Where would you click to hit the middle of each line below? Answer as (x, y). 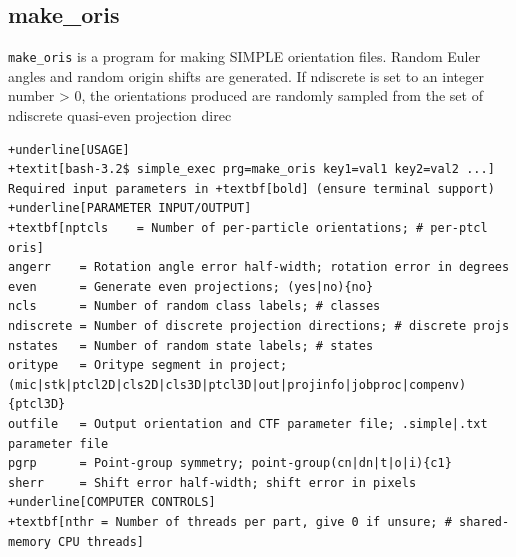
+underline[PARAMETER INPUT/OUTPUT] (130, 208)
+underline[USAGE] (69, 149)
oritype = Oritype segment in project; (148, 365)
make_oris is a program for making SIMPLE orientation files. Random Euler (244, 56)
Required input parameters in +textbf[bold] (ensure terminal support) (251, 188)
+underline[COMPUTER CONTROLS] (112, 502)
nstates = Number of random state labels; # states (191, 345)
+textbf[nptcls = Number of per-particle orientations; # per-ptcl (248, 228)
